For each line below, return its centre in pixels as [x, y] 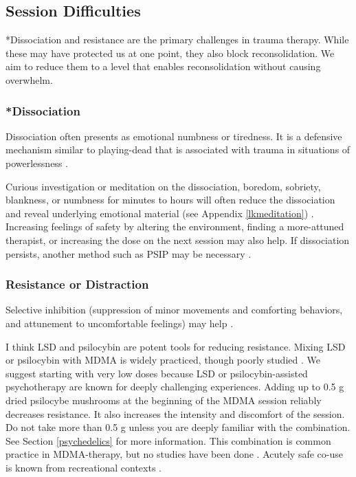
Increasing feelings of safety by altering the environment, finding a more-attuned [175, 226]
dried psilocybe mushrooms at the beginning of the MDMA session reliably [164, 400]
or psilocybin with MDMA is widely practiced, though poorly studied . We [163, 360]
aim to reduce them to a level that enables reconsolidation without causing [163, 66]
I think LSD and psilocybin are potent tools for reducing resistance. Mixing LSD [176, 346]
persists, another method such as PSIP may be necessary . [129, 253]
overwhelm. [29, 79]
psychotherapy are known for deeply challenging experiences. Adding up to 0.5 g [175, 387]
